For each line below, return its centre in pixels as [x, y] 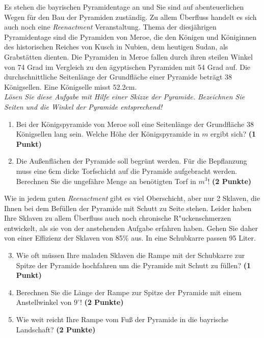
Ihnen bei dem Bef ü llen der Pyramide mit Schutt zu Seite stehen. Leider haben [128, 208]
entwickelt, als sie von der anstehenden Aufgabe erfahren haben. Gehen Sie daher [131, 228]
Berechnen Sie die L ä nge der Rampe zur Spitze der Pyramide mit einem [129, 292]
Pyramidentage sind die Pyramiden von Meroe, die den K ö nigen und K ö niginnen [130, 36]
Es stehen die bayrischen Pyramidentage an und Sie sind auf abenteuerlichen [124, 7]
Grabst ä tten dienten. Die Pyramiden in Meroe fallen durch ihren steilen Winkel [128, 56]
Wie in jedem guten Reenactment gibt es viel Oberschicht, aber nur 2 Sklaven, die [132, 198]
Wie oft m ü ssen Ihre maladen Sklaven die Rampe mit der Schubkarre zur [130, 255]
